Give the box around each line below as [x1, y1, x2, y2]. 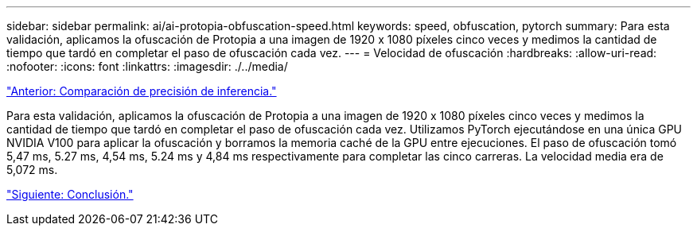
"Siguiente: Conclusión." [6, 188, 134, 201]
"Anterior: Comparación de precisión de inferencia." [6, 84, 277, 98]
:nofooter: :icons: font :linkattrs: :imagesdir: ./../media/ [6, 60, 288, 73]
